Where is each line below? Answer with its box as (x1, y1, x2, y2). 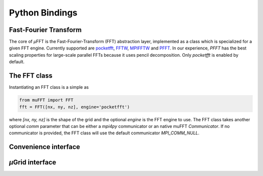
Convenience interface (9, 143, 80, 151)
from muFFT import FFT (19, 97, 74, 103)
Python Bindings (9, 7, 78, 18)
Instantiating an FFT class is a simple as (9, 84, 89, 90)
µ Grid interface (9, 158, 56, 167)
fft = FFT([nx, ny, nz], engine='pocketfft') (19, 104, 130, 110)
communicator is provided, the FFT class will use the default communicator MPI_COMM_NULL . (9, 130, 200, 136)
